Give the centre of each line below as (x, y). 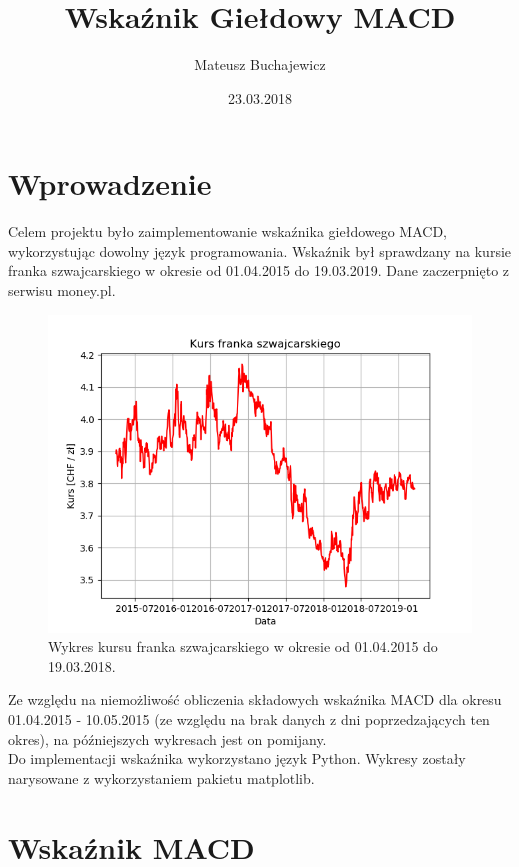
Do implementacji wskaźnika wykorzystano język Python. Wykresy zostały (237, 758)
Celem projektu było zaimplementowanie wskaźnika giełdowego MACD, (228, 231)
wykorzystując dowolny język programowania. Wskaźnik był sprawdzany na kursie (260, 250)
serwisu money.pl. (62, 290)
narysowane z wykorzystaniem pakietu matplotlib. (161, 777)
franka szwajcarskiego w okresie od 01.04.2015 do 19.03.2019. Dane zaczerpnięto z (259, 270)
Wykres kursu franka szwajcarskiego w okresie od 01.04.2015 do (243, 646)
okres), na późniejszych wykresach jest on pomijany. (167, 738)
